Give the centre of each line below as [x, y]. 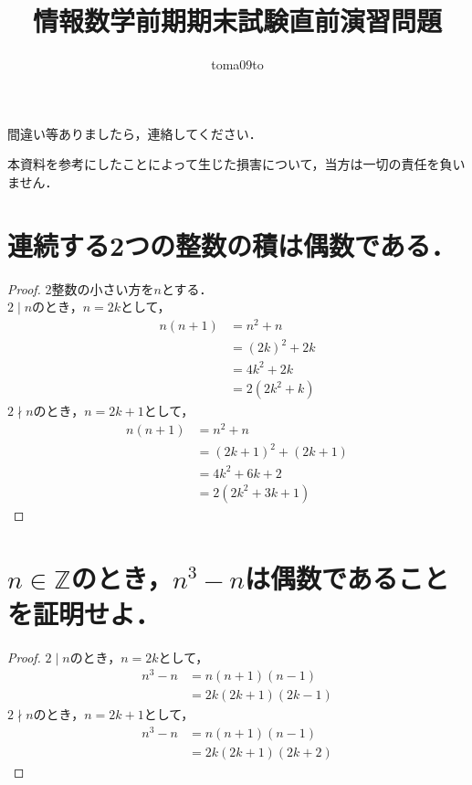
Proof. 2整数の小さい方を [81, 288]
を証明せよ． [84, 613]
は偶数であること [347, 577]
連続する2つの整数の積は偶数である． [232, 244]
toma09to [237, 64]
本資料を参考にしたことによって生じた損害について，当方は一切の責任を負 [230, 164]
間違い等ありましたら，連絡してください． [135, 133]
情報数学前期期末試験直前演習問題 [237, 21]
